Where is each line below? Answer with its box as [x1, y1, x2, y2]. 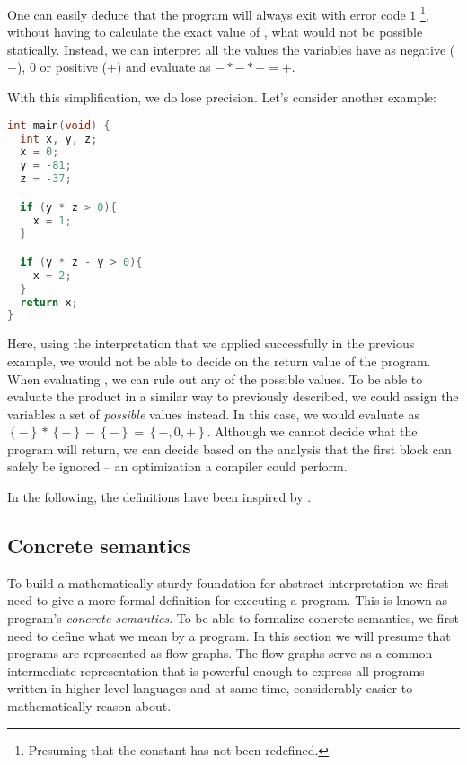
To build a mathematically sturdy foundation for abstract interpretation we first [7, 573, 449, 592]
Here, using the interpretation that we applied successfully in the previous [7, 334, 415, 353]
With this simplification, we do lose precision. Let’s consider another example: [7, 88, 436, 107]
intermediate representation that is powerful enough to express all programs [7, 661, 425, 680]
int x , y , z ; [20, 132, 98, 145]
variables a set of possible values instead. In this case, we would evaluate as [7, 404, 419, 423]
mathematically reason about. [7, 697, 172, 716]
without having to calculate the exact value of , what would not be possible [7, 22, 423, 41]
